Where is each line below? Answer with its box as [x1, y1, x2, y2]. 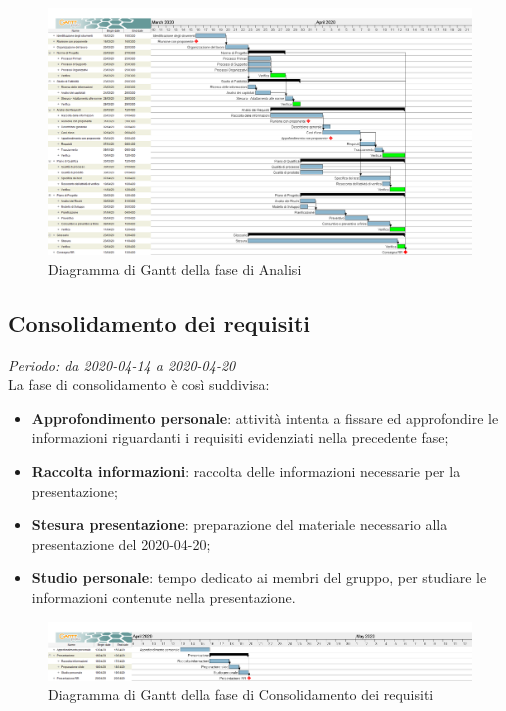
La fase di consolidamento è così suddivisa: [8, 374, 270, 395]
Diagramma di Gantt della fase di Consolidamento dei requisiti [48, 684, 434, 705]
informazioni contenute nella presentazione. [31, 586, 296, 607]
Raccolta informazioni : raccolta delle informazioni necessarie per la [31, 460, 461, 481]
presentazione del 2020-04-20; [31, 533, 211, 554]
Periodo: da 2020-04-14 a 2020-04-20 [8, 354, 236, 375]
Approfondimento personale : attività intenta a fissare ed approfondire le [31, 407, 499, 428]
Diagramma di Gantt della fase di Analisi [48, 258, 302, 279]
